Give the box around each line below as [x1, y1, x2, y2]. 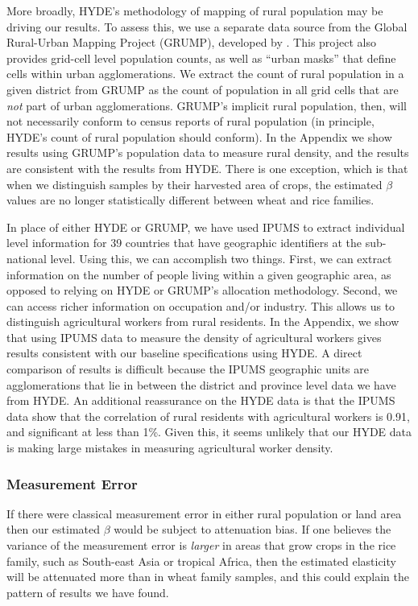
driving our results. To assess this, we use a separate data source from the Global [6, 18, 408, 35]
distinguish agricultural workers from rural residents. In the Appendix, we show [6, 313, 399, 330]
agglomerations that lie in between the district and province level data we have [6, 376, 396, 393]
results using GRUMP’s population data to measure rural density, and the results [6, 144, 409, 161]
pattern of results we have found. [6, 583, 169, 600]
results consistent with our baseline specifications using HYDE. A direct [6, 344, 362, 361]
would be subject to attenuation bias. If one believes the [114, 521, 391, 538]
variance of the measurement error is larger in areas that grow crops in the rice [6, 537, 396, 554]
